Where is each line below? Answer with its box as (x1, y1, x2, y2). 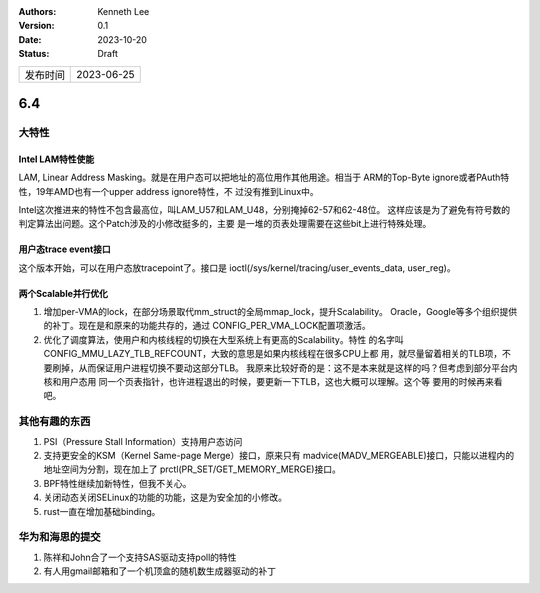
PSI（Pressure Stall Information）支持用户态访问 (43, 435, 243, 447)
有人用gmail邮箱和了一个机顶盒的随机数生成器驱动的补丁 (43, 565, 277, 577)
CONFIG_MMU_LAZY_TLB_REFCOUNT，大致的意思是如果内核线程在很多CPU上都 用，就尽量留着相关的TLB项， (43, 348, 503, 360)
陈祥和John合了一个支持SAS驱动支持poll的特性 (43, 551, 237, 563)
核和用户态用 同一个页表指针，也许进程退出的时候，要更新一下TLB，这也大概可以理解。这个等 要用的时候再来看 (43, 376, 503, 388)
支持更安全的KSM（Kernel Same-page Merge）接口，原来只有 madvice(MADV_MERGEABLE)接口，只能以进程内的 (43, 449, 515, 461)
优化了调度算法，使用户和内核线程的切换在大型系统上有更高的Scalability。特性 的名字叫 (43, 333, 404, 345)
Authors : (18, 6, 57, 17)
